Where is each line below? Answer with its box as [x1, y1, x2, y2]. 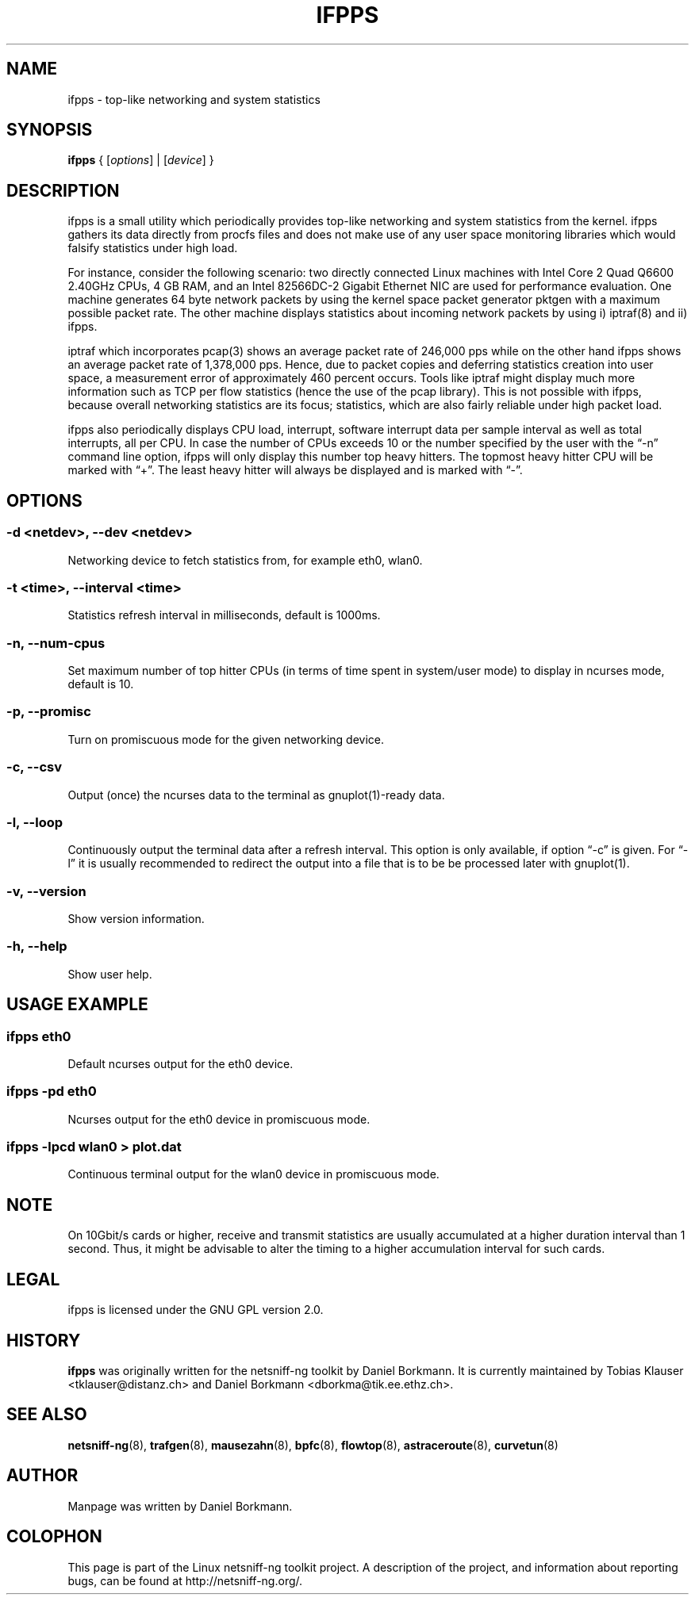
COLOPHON [6, 1526, 102, 1547]
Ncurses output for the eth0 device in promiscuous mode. [67, 1112, 371, 1126]
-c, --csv [6, 759, 63, 776]
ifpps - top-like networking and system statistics [67, 92, 321, 106]
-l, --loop [6, 814, 63, 830]
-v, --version [6, 883, 86, 899]
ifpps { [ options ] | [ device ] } [67, 153, 214, 167]
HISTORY [6, 1330, 81, 1350]
